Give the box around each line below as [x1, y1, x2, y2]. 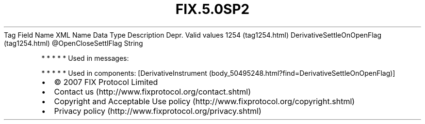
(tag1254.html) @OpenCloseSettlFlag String [4, 39, 143, 47]
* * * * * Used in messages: [41, 54, 129, 62]
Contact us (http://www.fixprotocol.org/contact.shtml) [54, 86, 251, 96]
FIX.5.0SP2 [175, 1, 250, 17]
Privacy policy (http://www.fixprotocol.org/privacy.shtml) [54, 106, 262, 116]
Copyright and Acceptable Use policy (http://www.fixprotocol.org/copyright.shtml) [54, 96, 355, 106]
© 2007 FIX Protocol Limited [54, 77, 158, 87]
